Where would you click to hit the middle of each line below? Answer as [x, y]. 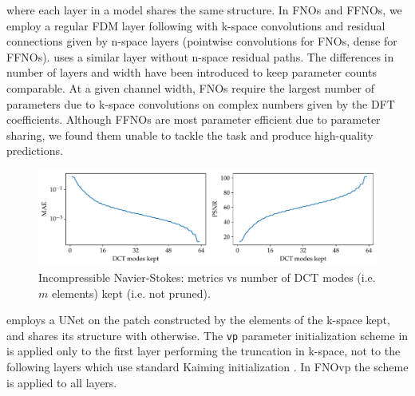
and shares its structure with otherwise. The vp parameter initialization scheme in [207, 335]
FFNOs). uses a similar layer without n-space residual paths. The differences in [200, 56]
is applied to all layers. [62, 382]
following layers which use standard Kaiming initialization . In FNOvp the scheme [207, 367]
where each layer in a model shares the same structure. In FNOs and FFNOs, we [204, 10]
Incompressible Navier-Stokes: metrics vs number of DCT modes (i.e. [207, 277]
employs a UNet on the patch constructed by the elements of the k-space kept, [198, 320]
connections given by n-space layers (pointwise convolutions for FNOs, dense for [202, 41]
